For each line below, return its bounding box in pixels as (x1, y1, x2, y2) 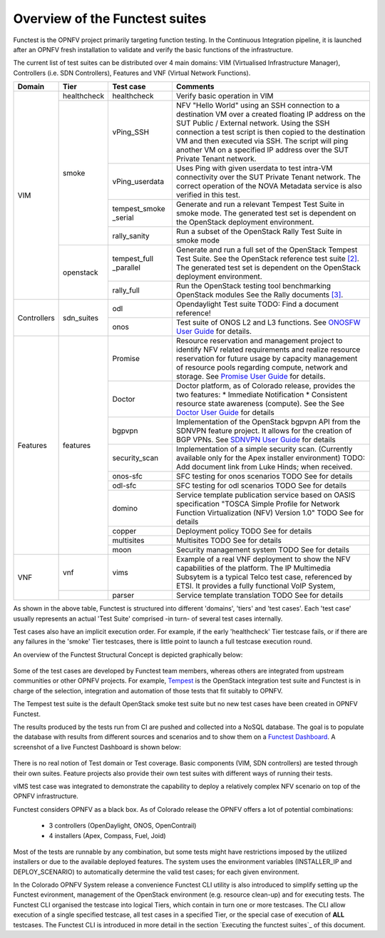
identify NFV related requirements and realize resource (175, 345, 361, 355)
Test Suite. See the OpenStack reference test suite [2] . (175, 254, 359, 264)
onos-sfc (112, 471, 143, 481)
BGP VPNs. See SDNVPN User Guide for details (175, 435, 336, 445)
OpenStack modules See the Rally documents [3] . (175, 290, 344, 300)
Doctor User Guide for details (175, 407, 274, 417)
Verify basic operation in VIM (175, 91, 274, 101)
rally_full (112, 285, 140, 295)
